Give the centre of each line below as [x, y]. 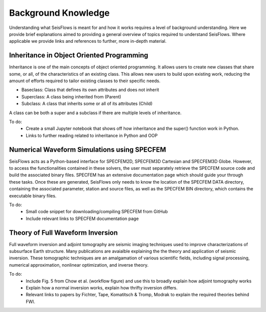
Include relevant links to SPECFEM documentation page [82, 218]
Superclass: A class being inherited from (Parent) [71, 96]
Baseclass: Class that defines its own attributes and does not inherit [90, 90]
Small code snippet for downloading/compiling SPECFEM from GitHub [97, 212]
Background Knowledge [60, 13]
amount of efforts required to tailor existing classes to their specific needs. [85, 81]
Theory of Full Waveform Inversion [64, 233]
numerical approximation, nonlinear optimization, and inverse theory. [79, 265]
